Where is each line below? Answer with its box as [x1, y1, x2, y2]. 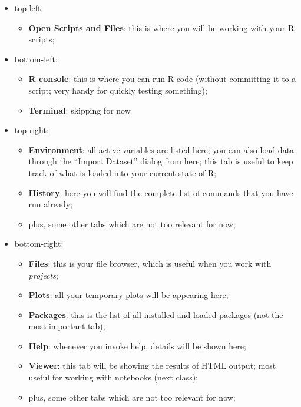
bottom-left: [14, 52, 58, 65]
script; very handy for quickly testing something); [28, 84, 207, 96]
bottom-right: [14, 237, 64, 250]
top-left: [14, 2, 44, 14]
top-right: [14, 124, 49, 136]
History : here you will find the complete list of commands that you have [28, 186, 293, 198]
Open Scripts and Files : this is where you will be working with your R [28, 21, 295, 34]
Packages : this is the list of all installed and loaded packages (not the [28, 308, 283, 320]
